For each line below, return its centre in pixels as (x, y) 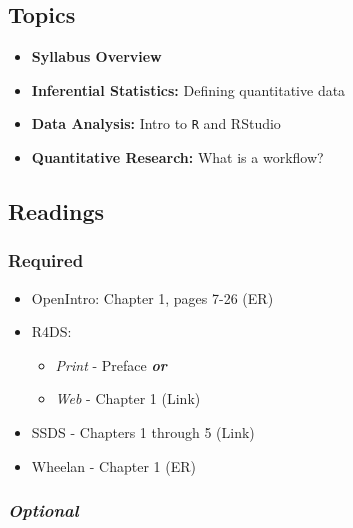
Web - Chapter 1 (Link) (128, 398)
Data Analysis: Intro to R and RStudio (156, 123)
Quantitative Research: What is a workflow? (177, 157)
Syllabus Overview (96, 56)
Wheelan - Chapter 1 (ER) (113, 465)
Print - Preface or (111, 364)
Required (46, 260)
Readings (56, 211)
